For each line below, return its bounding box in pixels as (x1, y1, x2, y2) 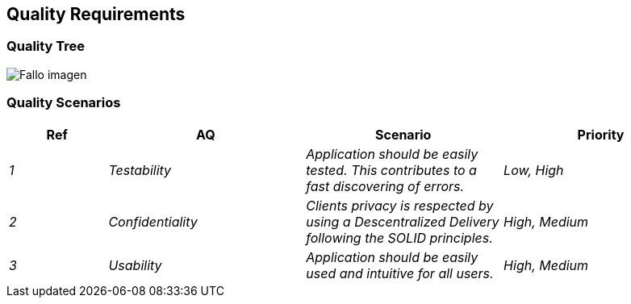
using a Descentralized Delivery (306, 213, 499, 230)
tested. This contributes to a (306, 161, 477, 178)
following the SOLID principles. (306, 229, 493, 246)
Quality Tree (6, 38, 86, 55)
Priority (577, 126, 625, 143)
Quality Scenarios (6, 94, 121, 111)
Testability (108, 161, 172, 178)
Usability (108, 256, 162, 273)
